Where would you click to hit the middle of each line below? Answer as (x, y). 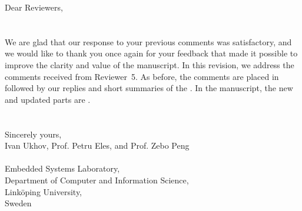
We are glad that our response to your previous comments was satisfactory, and (148, 41)
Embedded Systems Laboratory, (62, 168)
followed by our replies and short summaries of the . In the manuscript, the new (149, 88)
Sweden (18, 203)
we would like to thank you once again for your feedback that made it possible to (151, 53)
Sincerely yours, (33, 134)
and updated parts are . (48, 99)
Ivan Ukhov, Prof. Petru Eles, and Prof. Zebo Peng (97, 145)
